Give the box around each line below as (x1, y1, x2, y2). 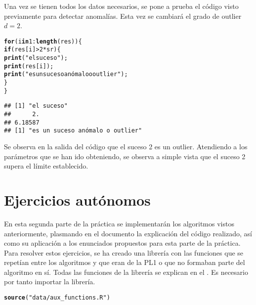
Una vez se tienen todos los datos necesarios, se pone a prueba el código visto (4, 1, 239, 11)
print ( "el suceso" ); (4, 54, 68, 62)
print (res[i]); (4, 62, 54, 70)
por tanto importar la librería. (4, 276, 95, 287)
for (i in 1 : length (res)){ (4, 38, 82, 45)
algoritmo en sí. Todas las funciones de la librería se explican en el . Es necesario (4, 266, 248, 277)
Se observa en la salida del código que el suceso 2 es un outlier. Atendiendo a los (4, 141, 248, 151)
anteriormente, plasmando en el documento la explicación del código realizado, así (4, 228, 252, 238)
